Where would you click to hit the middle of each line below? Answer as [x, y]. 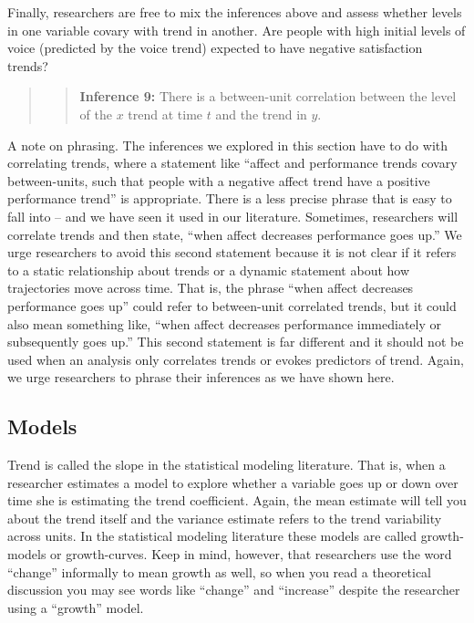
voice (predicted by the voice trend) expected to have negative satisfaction [215, 48]
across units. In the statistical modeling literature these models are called [212, 536]
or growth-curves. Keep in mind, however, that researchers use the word [251, 554]
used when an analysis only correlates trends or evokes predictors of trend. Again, [236, 359]
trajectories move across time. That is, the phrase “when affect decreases [211, 288]
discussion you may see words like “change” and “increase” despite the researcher [234, 590]
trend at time [165, 114]
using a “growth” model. [76, 607]
